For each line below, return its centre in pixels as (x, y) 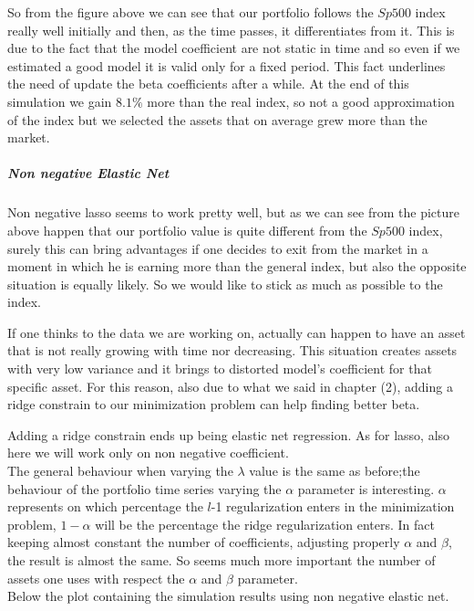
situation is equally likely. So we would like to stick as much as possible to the (225, 284)
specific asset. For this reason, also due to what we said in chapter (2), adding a (230, 386)
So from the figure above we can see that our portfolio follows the (191, 12)
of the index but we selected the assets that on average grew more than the (217, 119)
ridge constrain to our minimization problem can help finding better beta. (214, 404)
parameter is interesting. (366, 488)
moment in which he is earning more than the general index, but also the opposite (237, 266)
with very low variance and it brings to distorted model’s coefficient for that (220, 369)
